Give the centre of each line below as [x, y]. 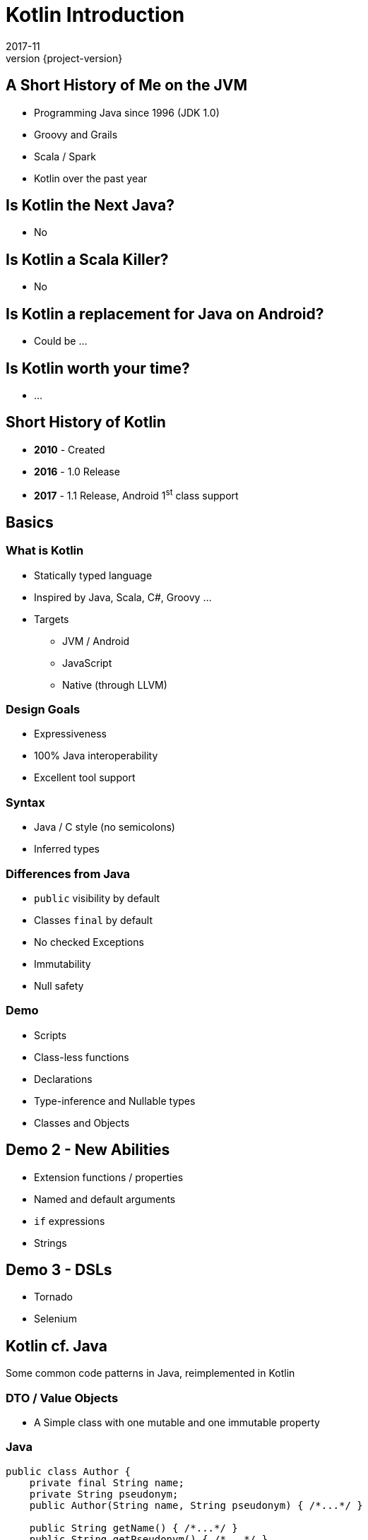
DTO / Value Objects [62, 1398]
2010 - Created [70, 449]
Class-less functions [82, 1057]
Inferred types [67, 849]
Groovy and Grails [76, 134]
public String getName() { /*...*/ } [133, 1528]
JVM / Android [96, 641]
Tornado [53, 1297]
